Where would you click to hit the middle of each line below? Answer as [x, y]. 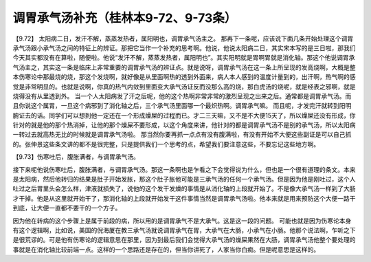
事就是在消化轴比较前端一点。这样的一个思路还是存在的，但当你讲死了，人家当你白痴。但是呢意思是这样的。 [166, 249]
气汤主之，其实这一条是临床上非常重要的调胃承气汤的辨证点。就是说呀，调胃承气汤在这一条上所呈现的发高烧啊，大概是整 [184, 67]
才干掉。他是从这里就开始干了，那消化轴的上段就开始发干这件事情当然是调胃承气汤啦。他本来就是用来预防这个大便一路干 [184, 198]
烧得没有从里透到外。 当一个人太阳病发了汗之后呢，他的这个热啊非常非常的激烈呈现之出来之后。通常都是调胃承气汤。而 [182, 96]
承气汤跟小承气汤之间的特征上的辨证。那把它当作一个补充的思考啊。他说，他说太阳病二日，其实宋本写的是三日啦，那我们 [184, 47]
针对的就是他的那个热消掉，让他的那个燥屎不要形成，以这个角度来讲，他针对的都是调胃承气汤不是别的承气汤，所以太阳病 [184, 125]
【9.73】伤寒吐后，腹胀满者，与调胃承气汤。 [76, 157]
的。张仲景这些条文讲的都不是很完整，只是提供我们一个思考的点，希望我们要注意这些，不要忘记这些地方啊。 [166, 144]
